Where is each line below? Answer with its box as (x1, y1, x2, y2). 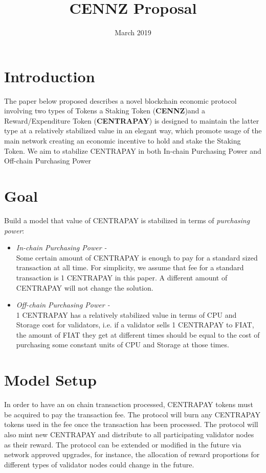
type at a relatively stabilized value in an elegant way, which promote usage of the (4, 125, 262, 136)
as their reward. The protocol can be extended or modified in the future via (4, 439, 241, 450)
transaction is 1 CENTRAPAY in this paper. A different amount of (16, 272, 228, 282)
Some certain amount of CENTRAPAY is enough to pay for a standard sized (16, 252, 258, 263)
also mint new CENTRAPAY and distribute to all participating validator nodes (4, 429, 254, 439)
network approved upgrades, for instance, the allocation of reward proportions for (4, 449, 260, 460)
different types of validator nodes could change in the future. (4, 459, 194, 469)
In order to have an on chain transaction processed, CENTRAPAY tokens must (4, 399, 253, 410)
